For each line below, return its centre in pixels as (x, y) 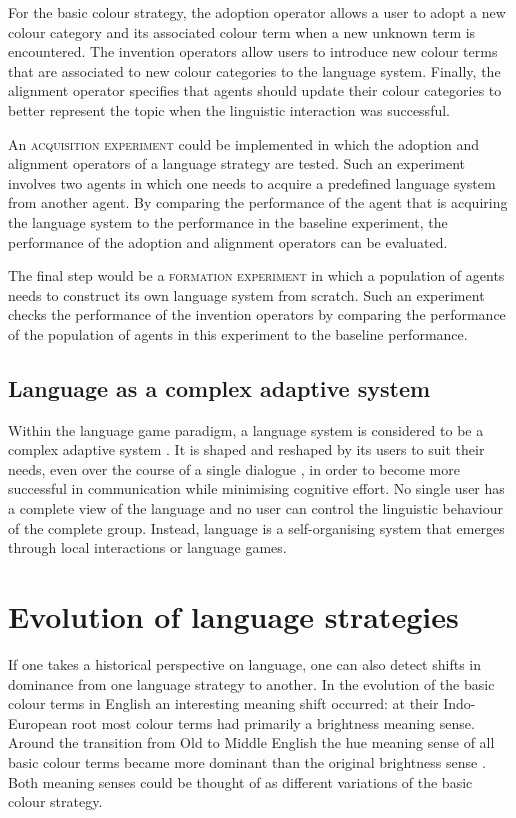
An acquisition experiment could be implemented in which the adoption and (244, 143)
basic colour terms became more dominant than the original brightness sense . (247, 761)
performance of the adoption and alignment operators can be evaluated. (228, 241)
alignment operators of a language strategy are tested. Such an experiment (236, 163)
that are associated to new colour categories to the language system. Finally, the (254, 70)
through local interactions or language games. (147, 547)
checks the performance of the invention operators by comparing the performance (257, 314)
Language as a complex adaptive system (219, 387)
